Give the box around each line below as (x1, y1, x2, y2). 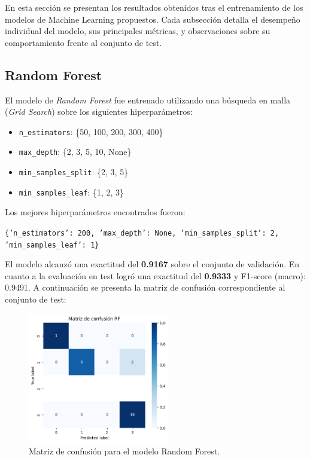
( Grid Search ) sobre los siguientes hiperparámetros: (5, 105, 193, 118)
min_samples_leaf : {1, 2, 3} (19, 185, 124, 198)
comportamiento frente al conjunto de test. (5, 36, 162, 48)
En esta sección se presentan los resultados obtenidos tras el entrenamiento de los (5, 1, 303, 13)
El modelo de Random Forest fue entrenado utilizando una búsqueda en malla (5, 93, 291, 106)
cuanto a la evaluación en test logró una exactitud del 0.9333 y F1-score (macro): (5, 269, 306, 282)
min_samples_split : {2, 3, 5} (19, 166, 129, 178)
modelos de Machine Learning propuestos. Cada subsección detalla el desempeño (5, 13, 300, 25)
